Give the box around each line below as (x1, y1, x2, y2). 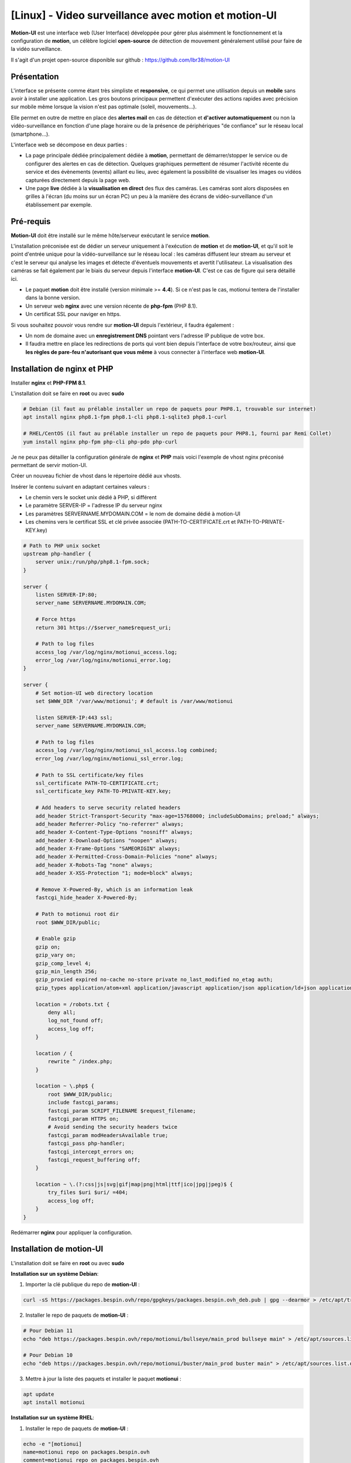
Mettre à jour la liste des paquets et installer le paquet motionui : (25, 1375, 181, 1382)
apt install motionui (23, 1399, 85, 1406)
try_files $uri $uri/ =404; (47, 1189, 129, 1196)
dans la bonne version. (25, 294, 81, 301)
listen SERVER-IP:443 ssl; (35, 714, 113, 721)
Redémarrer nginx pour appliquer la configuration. (11, 1229, 133, 1236)
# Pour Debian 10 (23, 1352, 73, 1359)
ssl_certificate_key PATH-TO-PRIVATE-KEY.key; (35, 788, 172, 795)
